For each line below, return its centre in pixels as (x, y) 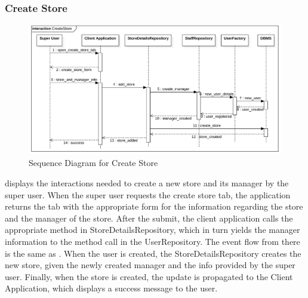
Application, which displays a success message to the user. (111, 288)
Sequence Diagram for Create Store (93, 163)
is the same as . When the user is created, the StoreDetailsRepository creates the (153, 253)
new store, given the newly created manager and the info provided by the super (150, 265)
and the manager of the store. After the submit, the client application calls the (149, 218)
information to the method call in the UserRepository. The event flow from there (153, 241)
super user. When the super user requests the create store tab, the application (148, 194)
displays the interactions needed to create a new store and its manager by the (147, 183)
